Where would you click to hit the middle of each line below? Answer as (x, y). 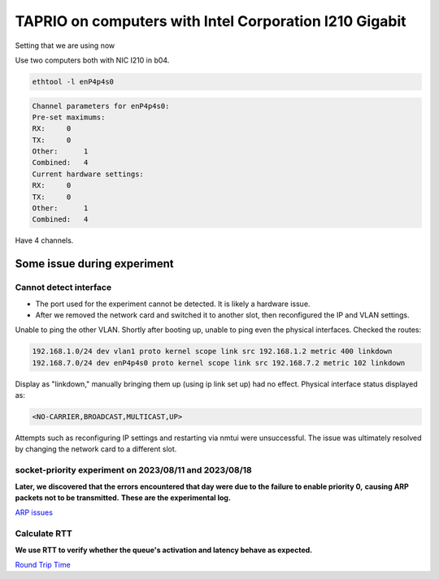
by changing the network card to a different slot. (96, 449)
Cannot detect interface (63, 287)
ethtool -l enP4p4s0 (73, 82)
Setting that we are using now (65, 45)
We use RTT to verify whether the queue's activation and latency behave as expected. (164, 550)
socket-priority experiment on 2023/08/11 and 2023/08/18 (133, 470)
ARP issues (34, 512)
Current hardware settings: (88, 174)
